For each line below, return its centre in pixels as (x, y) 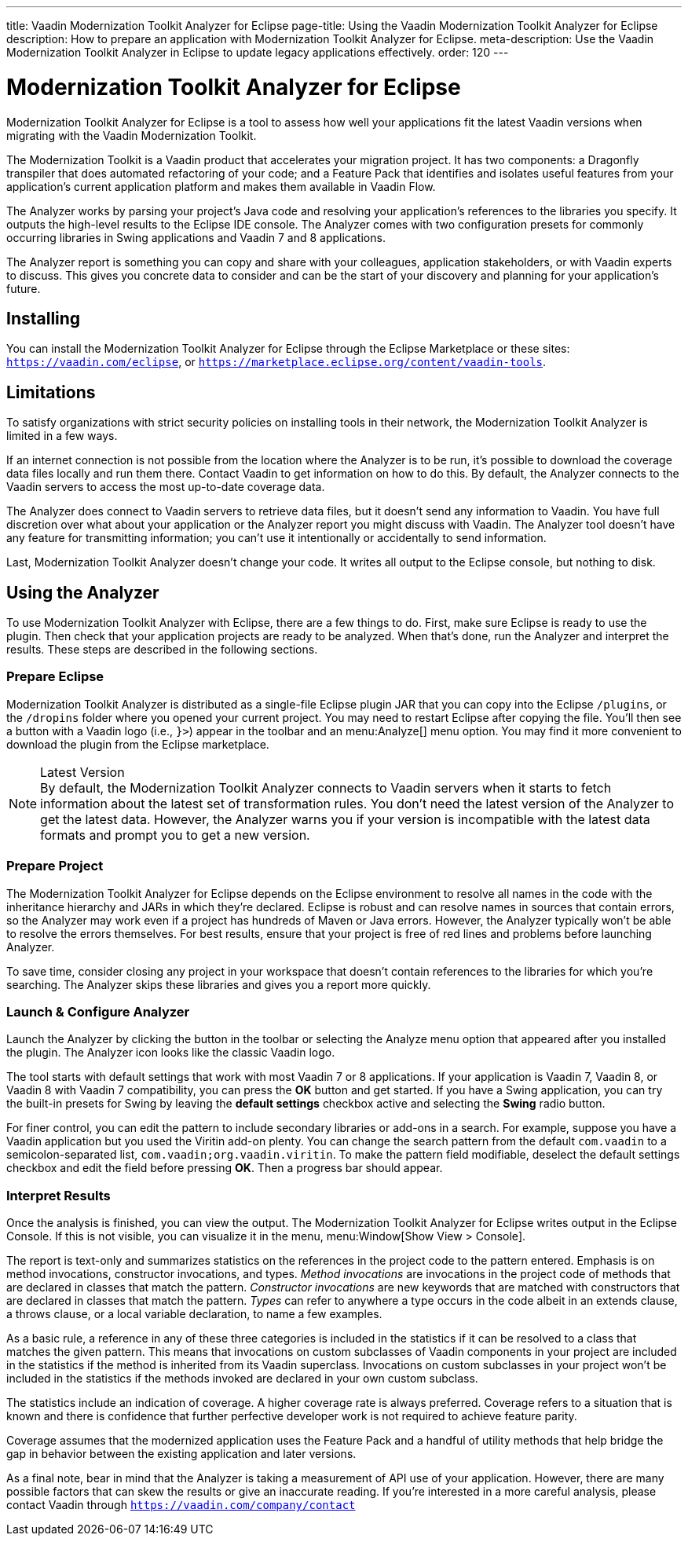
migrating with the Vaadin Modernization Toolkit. (132, 135)
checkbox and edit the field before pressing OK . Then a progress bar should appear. (225, 1168)
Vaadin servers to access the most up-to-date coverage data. (166, 487)
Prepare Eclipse (55, 677)
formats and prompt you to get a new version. (175, 835)
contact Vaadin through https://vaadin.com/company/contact (181, 1505)
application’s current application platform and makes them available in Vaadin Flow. (221, 186)
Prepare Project (55, 866)
